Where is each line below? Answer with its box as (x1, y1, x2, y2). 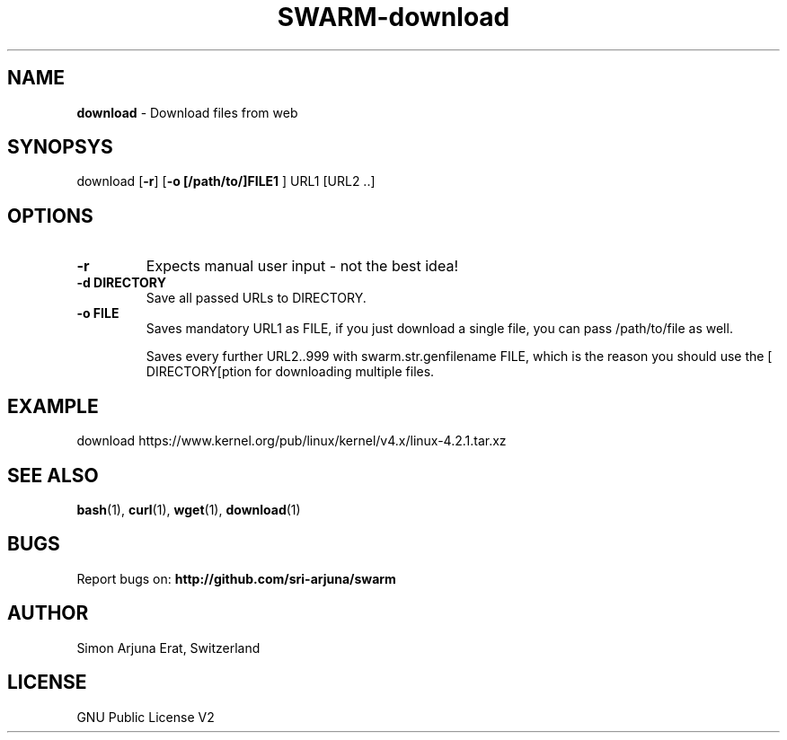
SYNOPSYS (7, 136, 113, 159)
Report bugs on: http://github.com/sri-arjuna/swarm (76, 570, 396, 586)
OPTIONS (7, 204, 93, 227)
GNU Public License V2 (76, 709, 215, 725)
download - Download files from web (76, 104, 298, 120)
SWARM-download (277, 2, 510, 32)
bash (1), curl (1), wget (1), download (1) (76, 501, 301, 517)
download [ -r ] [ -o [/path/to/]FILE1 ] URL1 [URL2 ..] (76, 173, 376, 189)
